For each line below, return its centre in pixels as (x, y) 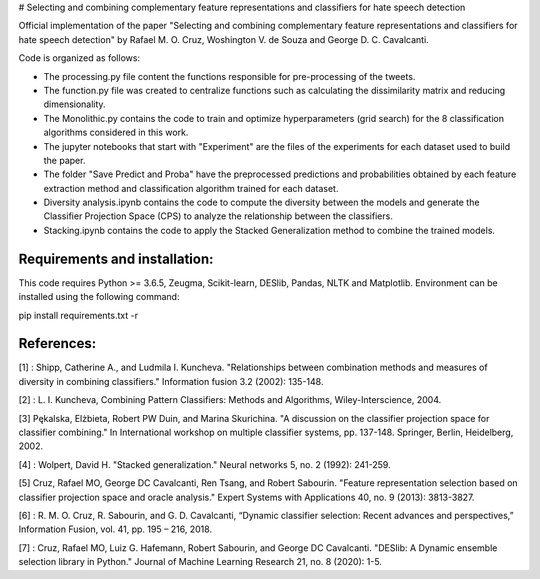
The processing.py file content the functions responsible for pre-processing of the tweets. (229, 76)
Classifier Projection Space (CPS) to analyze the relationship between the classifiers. (218, 216)
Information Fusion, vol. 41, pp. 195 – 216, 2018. (115, 529)
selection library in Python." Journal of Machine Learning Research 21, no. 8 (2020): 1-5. (200, 562)
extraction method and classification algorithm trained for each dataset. (191, 188)
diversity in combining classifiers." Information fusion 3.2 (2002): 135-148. (171, 381)
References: (57, 343)
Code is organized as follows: (79, 58)
